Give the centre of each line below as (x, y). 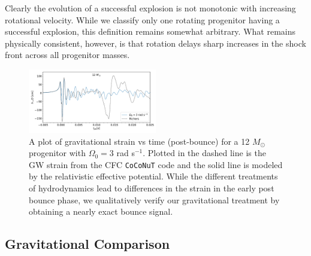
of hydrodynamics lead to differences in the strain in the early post (152, 188)
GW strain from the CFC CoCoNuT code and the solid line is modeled (156, 164)
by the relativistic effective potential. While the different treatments (153, 176)
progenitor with (57, 153)
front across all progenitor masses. (67, 55)
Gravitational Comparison (87, 244)
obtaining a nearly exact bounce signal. (101, 211)
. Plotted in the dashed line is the (204, 153)
